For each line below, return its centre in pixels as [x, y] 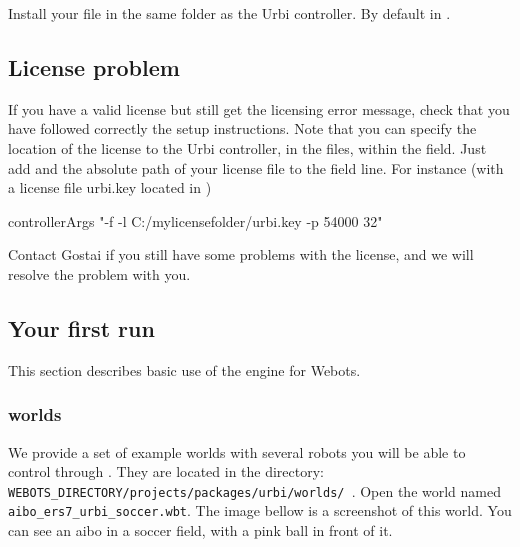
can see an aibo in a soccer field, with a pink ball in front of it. [200, 530]
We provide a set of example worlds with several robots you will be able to [237, 451]
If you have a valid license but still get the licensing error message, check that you [259, 108]
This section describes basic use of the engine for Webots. [184, 369]
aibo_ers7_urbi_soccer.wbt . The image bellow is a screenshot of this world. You [260, 510]
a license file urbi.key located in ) [110, 187]
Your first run [81, 327]
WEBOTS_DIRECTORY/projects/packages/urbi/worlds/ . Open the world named [255, 490]
